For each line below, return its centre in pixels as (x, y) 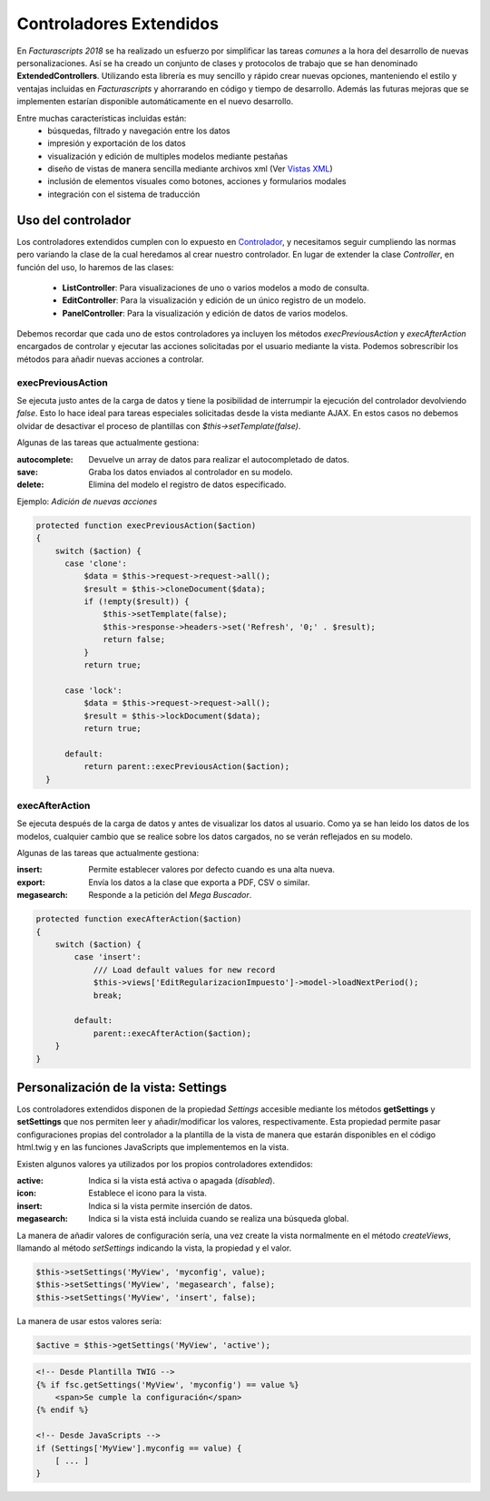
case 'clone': (96, 563)
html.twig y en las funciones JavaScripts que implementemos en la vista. (153, 1147)
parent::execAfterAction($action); (172, 1033)
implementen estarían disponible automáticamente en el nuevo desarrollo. (155, 102)
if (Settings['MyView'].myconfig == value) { (139, 1448)
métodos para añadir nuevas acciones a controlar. (110, 359)
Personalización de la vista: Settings (122, 1087)
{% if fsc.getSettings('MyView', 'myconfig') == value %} (167, 1384)
